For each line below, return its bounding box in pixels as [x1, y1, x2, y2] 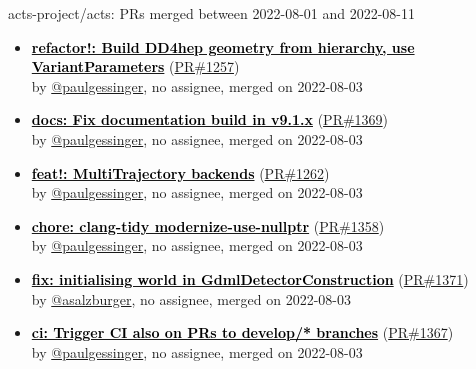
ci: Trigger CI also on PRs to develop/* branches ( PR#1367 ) [31, 322, 454, 343]
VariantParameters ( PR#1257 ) [31, 56, 240, 77]
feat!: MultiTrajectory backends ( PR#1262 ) [31, 162, 330, 183]
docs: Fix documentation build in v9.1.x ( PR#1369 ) [31, 109, 389, 130]
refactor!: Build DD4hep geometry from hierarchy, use [31, 36, 415, 57]
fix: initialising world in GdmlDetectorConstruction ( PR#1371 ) [31, 268, 469, 289]
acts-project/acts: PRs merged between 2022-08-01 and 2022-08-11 [8, 3, 416, 23]
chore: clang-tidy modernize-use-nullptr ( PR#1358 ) [31, 215, 385, 236]
